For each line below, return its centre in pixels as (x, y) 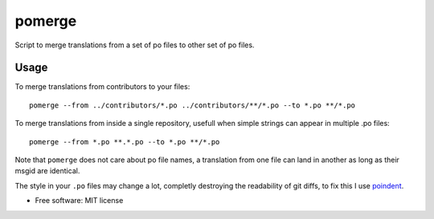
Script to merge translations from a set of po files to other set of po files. (135, 45)
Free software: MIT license (79, 201)
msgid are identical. (47, 171)
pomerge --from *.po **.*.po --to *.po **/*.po (125, 142)
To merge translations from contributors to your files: (102, 87)
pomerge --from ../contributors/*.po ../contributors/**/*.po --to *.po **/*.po (192, 105)
